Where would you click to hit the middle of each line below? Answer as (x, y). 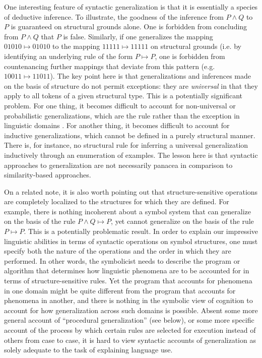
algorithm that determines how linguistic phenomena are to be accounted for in (127, 271)
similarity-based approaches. (48, 175)
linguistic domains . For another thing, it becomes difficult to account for (117, 125)
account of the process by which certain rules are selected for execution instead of (130, 330)
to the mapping (76, 46)
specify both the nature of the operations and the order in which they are (118, 251)
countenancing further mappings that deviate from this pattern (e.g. (110, 66)
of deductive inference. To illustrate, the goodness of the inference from (114, 16)
